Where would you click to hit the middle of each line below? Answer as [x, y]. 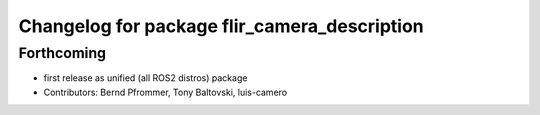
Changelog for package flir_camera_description [221, 26]
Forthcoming [62, 53]
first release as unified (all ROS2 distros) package [145, 78]
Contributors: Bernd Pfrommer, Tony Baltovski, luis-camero [165, 92]
